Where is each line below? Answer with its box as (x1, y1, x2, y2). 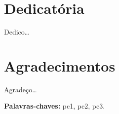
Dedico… (4, 27, 30, 37)
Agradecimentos (4, 55, 116, 76)
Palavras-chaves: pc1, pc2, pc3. (4, 101, 105, 111)
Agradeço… (4, 84, 37, 94)
